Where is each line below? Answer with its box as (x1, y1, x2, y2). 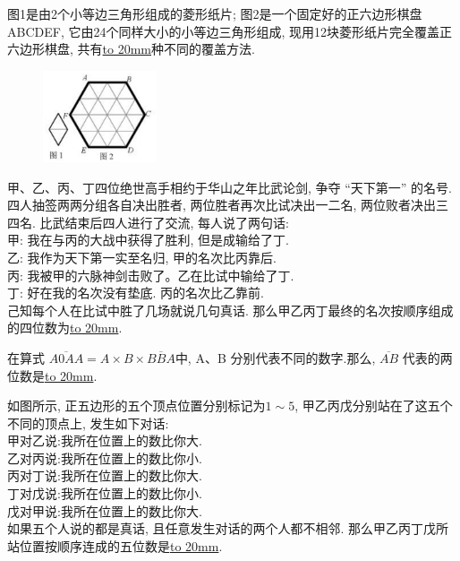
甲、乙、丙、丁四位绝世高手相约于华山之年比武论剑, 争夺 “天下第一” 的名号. (7, 177, 452, 196)
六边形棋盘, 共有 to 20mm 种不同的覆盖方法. (7, 39, 255, 58)
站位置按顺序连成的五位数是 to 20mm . (7, 536, 223, 555)
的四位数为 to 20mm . (7, 318, 123, 337)
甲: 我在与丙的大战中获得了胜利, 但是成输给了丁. (7, 230, 289, 249)
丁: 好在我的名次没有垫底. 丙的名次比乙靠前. (7, 283, 264, 302)
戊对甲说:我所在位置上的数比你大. (7, 501, 202, 520)
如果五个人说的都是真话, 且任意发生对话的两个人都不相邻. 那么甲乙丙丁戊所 (7, 519, 449, 538)
